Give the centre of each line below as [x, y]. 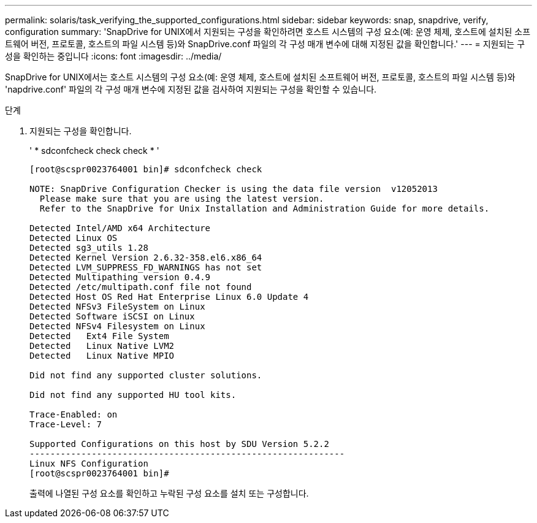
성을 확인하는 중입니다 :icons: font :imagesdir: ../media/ [113, 56]
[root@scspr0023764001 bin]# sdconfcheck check [146, 169]
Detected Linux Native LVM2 [102, 346]
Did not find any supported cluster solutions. [146, 375]
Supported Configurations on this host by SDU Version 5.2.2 [179, 444]
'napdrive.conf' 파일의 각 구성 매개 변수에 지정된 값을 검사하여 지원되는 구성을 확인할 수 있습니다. [191, 89]
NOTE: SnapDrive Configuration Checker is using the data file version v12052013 [234, 189]
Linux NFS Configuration [89, 464]
